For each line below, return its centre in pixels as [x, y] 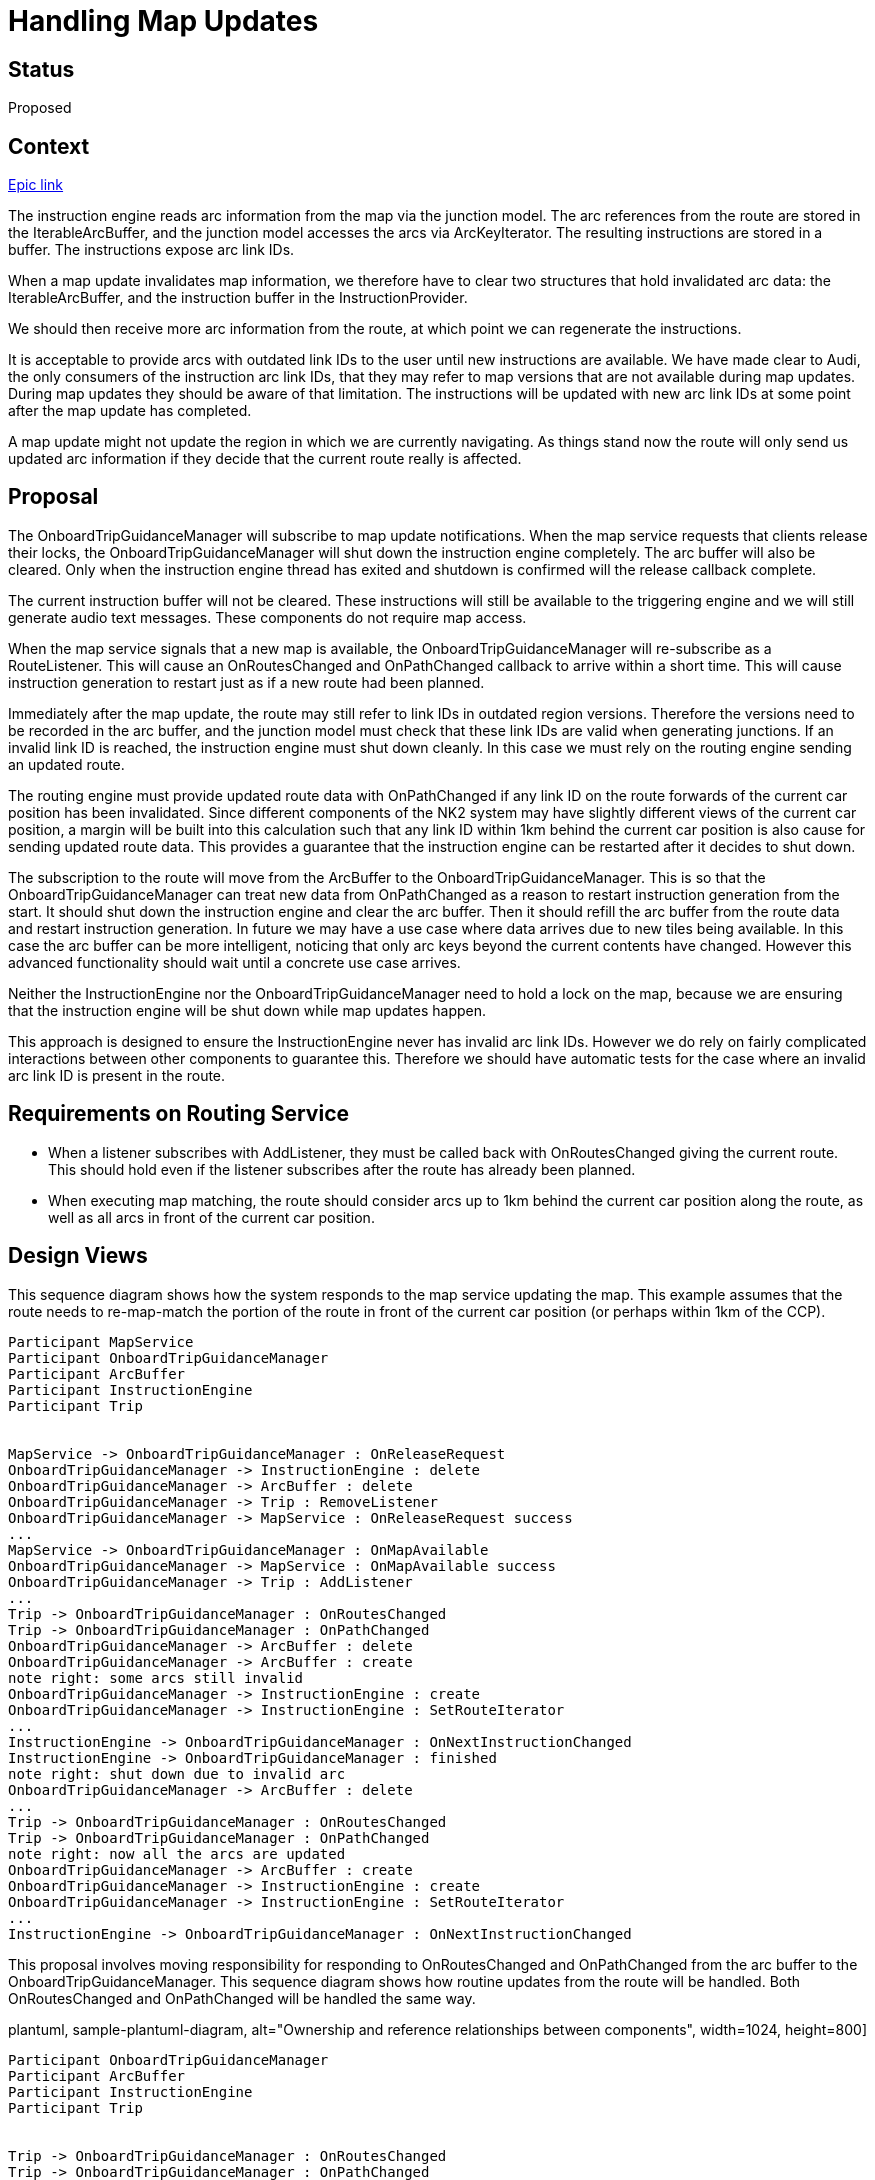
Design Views [78, 1256]
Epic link [36, 185]
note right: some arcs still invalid [156, 1677]
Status [41, 69]
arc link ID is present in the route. [117, 1075]
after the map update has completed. [130, 411]
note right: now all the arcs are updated [177, 1853]
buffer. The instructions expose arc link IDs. [151, 250]
